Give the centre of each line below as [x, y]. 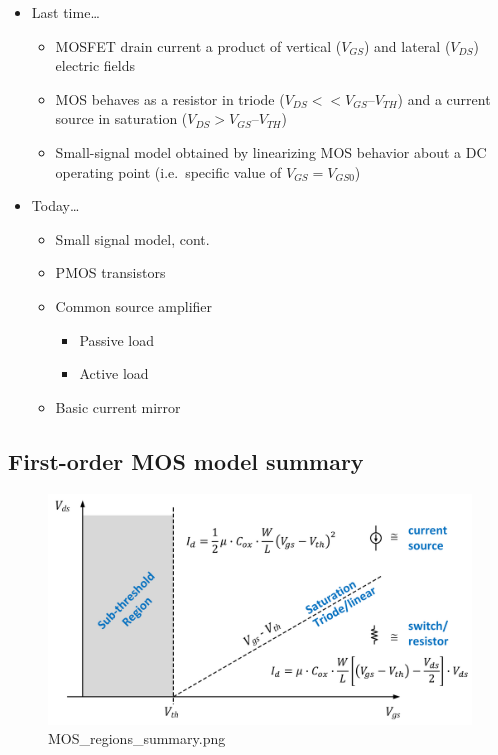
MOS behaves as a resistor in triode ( [170, 98]
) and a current [444, 98]
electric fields [95, 65]
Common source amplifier [134, 305]
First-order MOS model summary [186, 460]
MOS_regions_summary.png [137, 738]
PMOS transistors [110, 272]
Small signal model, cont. [132, 238]
